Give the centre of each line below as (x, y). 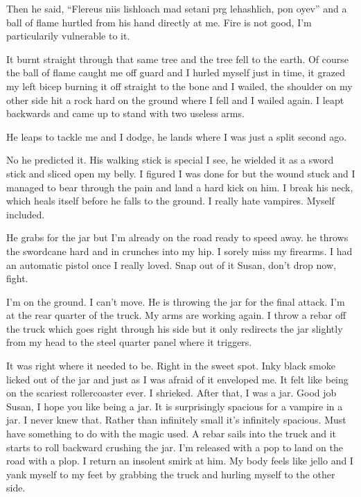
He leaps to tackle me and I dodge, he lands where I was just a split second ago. (177, 136)
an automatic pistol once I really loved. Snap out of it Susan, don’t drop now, (171, 264)
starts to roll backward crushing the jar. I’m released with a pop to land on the (175, 447)
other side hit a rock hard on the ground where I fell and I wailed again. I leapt (175, 99)
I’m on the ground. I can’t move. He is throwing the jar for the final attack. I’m (176, 301)
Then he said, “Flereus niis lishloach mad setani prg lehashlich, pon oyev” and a (177, 8)
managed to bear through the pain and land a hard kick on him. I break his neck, (180, 187)
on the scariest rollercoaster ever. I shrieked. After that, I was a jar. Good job (171, 393)
